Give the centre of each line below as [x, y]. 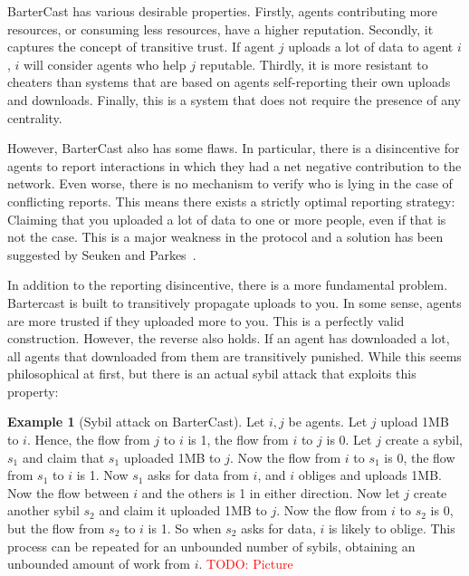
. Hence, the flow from [88, 440]
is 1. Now [102, 475]
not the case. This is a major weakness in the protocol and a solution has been [225, 237]
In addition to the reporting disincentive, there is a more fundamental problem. [228, 285]
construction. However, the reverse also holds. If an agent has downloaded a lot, [229, 338]
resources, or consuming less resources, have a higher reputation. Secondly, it [220, 29]
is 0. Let [349, 440]
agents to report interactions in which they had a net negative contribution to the [234, 165]
